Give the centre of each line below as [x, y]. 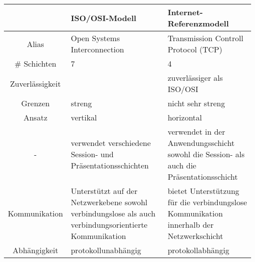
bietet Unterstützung [203, 191]
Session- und [92, 154]
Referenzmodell [198, 23]
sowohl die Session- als [206, 154]
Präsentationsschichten [110, 165]
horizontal [185, 117]
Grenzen [36, 103]
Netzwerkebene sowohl [109, 202]
